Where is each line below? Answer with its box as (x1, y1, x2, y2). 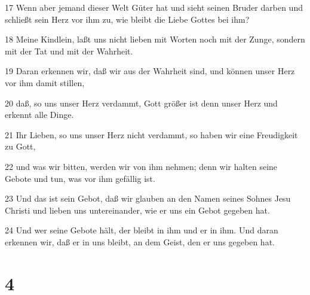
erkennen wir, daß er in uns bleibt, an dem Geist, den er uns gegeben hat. (5, 235, 275, 248)
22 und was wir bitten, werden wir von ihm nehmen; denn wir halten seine (5, 160, 278, 172)
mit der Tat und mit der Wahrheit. (5, 44, 133, 57)
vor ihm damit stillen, (5, 76, 85, 89)
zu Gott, (5, 140, 36, 153)
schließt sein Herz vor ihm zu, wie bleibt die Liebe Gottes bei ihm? (5, 13, 250, 25)
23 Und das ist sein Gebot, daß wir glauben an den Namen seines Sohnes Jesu (5, 192, 291, 205)
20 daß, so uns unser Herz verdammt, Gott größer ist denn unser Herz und (5, 96, 278, 109)
